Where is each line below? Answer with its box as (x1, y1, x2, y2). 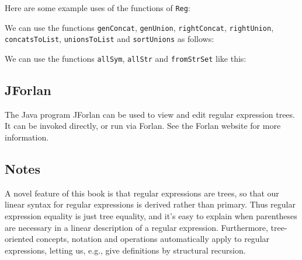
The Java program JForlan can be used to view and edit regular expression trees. (5, 108, 295, 120)
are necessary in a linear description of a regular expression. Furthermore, (5, 221, 268, 233)
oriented (5, 233, 34, 245)
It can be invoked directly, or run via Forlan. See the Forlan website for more (5, 120, 281, 132)
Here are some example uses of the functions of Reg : (5, 2, 190, 13)
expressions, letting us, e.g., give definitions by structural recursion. (5, 244, 246, 256)
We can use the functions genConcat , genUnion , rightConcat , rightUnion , (5, 21, 274, 33)
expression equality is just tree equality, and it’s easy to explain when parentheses (5, 210, 297, 222)
